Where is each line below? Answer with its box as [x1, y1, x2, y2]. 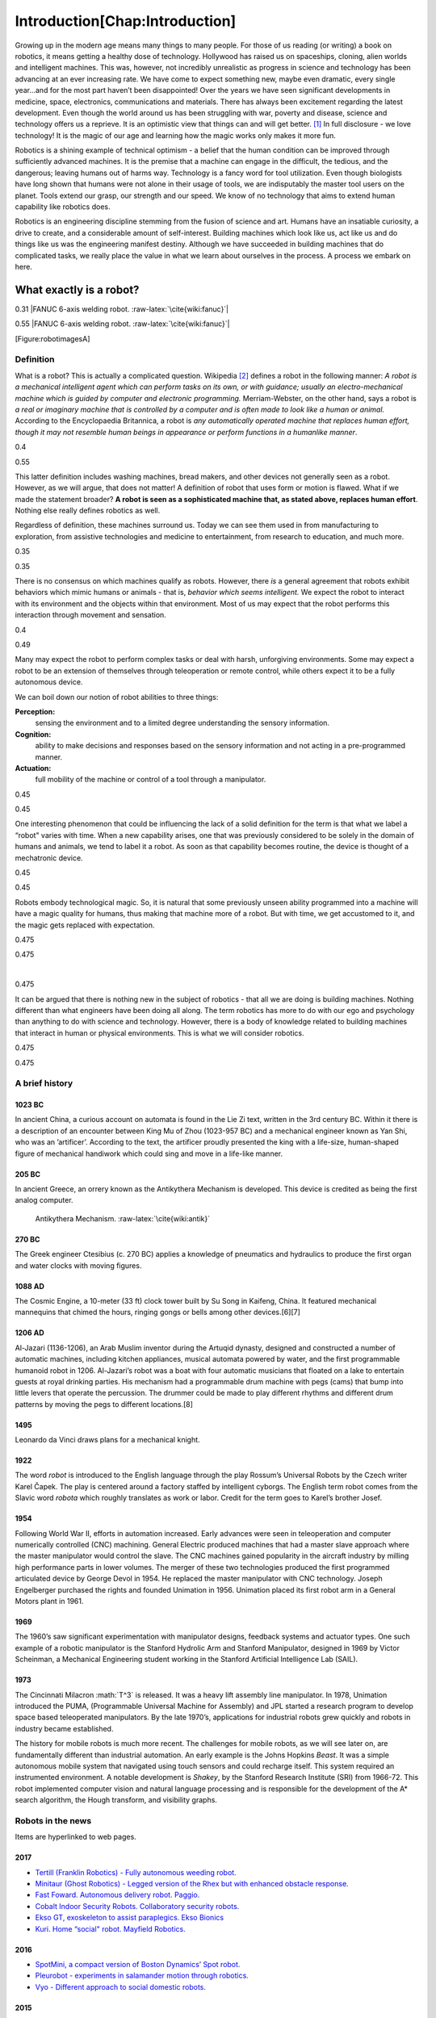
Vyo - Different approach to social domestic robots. [35, 1982, 206, 1991]
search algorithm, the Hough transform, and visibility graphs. [15, 1795, 218, 1805]
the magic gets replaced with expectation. [15, 920, 155, 930]
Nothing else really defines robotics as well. [15, 505, 161, 516]
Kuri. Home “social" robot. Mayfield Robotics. [35, 1924, 186, 1933]
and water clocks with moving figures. [15, 1260, 142, 1271]
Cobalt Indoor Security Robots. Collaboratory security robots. [35, 1901, 240, 1911]
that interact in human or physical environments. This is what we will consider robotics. [15, 1028, 304, 1037]
